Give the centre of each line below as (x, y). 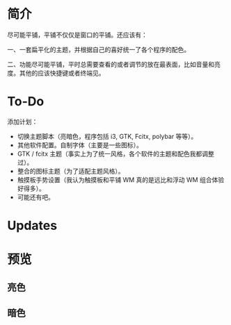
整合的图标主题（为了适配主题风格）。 (71, 171)
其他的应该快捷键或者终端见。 (62, 73)
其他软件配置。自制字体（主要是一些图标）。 (80, 145)
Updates (32, 226)
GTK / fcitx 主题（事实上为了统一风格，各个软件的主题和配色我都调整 (115, 153)
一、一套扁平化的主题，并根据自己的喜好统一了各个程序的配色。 (98, 49)
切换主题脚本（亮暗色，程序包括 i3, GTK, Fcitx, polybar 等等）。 (107, 136)
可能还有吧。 (35, 197)
